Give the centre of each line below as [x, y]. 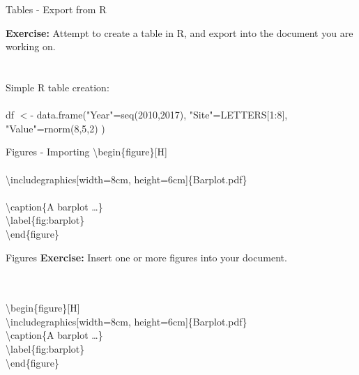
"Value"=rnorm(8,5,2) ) [55, 128]
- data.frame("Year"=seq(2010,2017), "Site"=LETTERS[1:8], [159, 115]
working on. [31, 46]
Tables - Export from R [56, 9]
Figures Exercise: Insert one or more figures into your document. [146, 257]
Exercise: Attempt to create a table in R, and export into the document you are [179, 32]
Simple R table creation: [58, 87]
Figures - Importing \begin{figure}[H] [86, 152]
